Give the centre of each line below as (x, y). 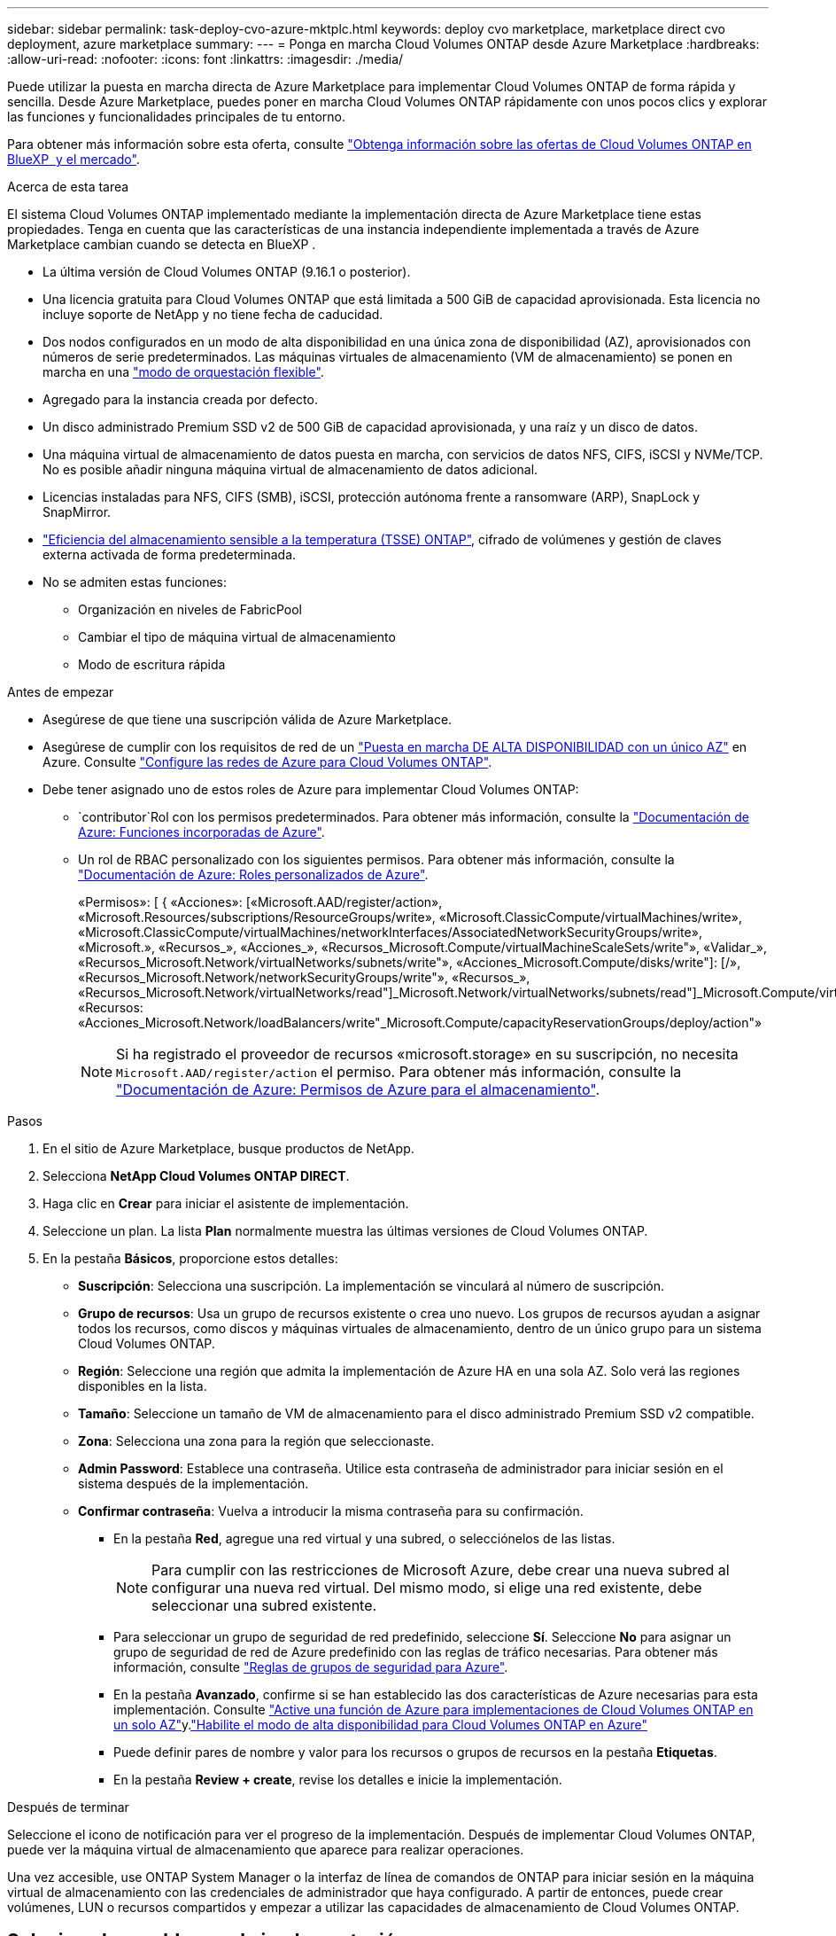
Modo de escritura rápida (152, 664)
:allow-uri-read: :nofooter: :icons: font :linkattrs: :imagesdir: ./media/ (205, 59)
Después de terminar (68, 1807)
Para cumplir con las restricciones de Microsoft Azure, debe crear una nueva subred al (441, 1570)
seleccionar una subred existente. (264, 1605)
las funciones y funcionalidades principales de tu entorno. (176, 117)
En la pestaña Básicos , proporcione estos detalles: (190, 1258)
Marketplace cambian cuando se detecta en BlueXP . (162, 244)
